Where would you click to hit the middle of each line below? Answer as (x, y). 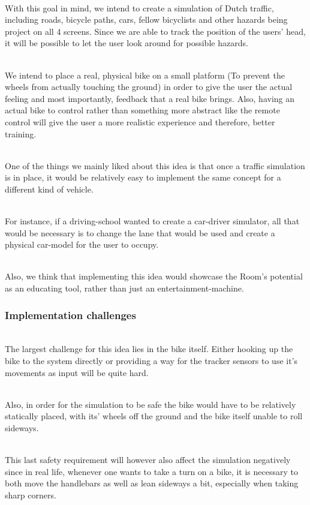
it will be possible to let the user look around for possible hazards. (127, 43)
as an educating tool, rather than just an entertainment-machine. (124, 288)
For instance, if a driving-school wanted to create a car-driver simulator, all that (152, 221)
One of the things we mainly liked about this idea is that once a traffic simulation (155, 165)
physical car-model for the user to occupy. (82, 244)
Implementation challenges (70, 315)
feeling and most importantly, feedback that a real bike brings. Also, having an (150, 98)
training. (21, 133)
